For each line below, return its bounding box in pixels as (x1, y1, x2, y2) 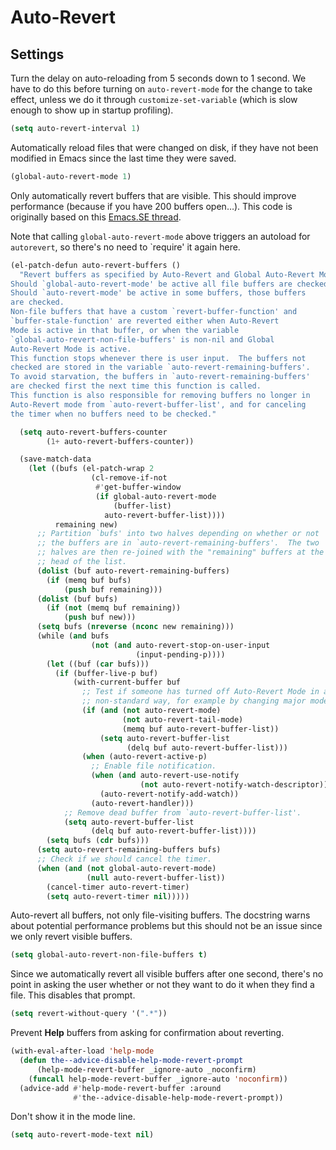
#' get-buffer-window (95, 482, 182, 492)
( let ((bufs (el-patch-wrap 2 (28, 464, 155, 474)
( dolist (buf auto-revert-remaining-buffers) (36, 566, 230, 576)
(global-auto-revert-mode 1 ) (10, 171, 132, 181)
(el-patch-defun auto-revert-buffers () (10, 260, 182, 270)
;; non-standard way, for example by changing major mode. (81, 696, 333, 706)
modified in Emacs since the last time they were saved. (10, 152, 237, 164)
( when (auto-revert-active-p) (81, 752, 208, 762)
